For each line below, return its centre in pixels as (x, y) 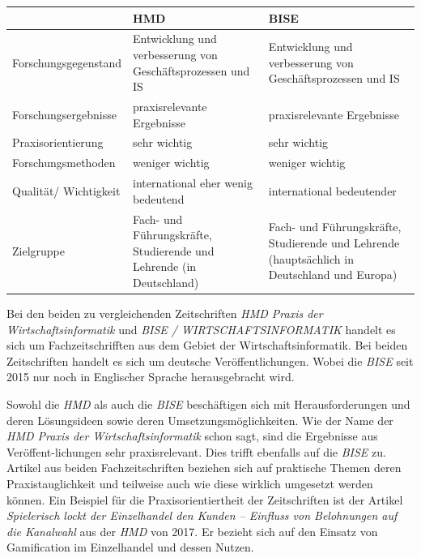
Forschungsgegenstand (67, 62)
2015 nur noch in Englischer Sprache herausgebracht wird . (151, 377)
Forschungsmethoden (64, 163)
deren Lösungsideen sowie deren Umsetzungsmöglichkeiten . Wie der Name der (200, 420)
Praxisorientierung (58, 142)
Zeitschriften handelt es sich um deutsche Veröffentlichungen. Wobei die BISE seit (210, 361)
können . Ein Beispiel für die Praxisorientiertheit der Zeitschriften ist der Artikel (205, 499)
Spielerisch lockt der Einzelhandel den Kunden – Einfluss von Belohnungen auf (202, 515)
